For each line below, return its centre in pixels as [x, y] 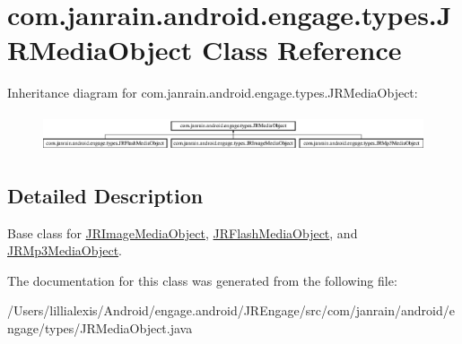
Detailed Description [105, 195]
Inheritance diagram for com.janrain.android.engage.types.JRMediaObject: [213, 93]
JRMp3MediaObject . [65, 250]
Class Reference [302, 50]
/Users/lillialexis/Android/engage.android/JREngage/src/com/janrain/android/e [231, 310]
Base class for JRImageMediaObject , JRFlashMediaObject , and [183, 232]
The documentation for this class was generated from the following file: [202, 280]
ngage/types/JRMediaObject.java [100, 327]
